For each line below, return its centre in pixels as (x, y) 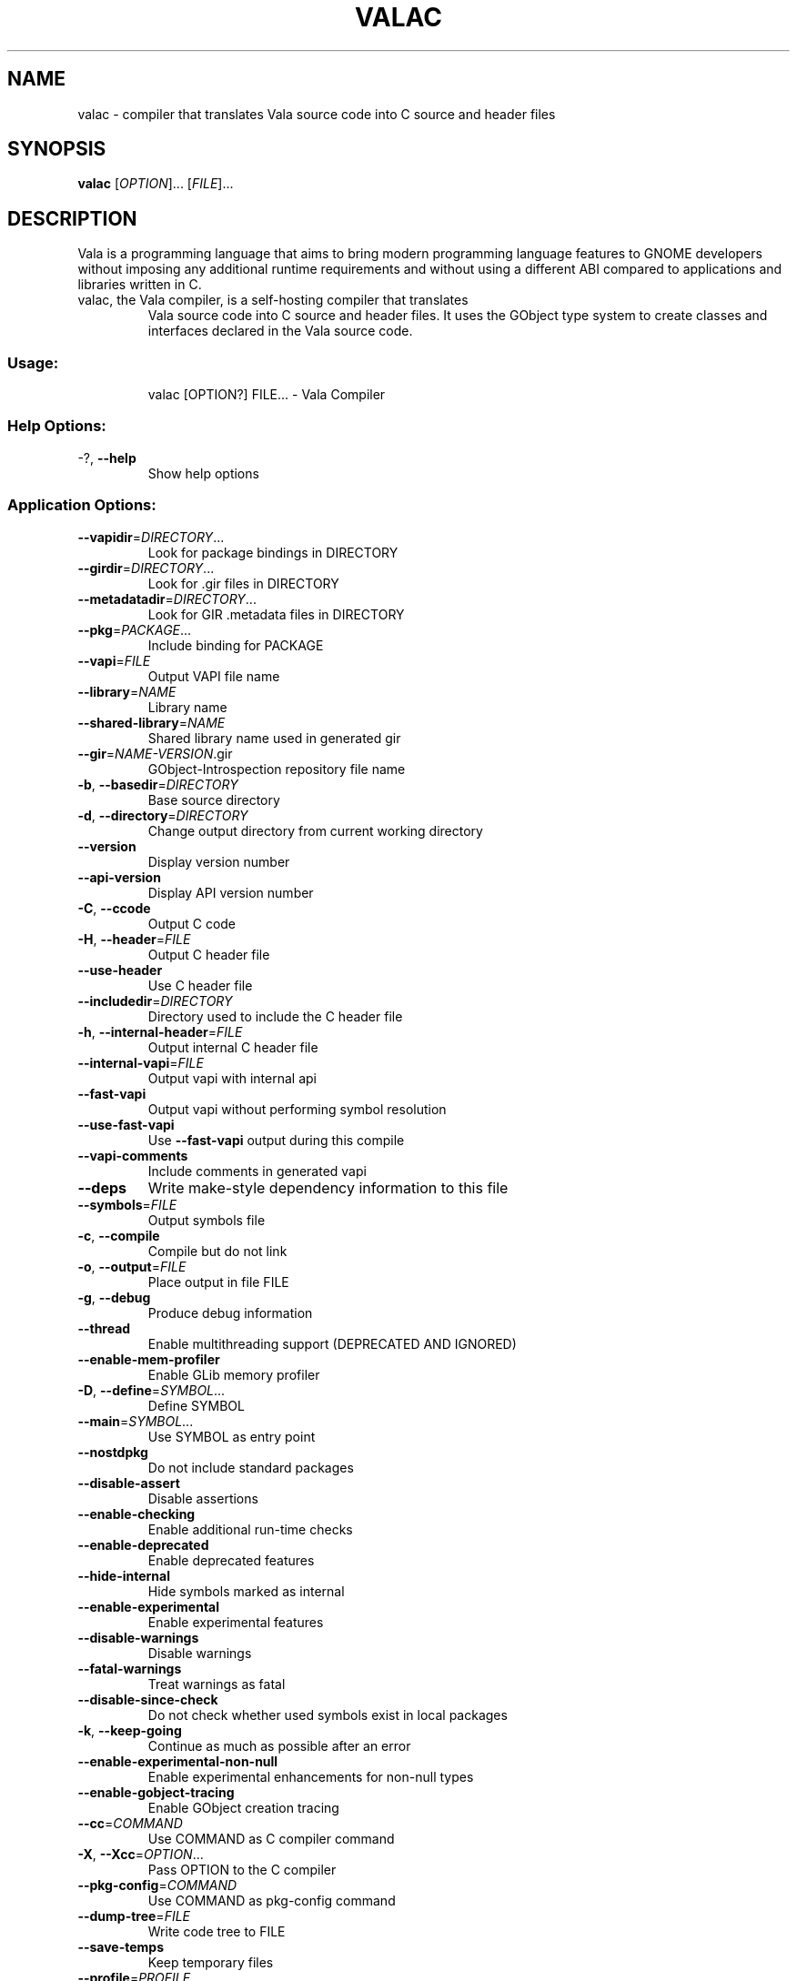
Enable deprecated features (231, 1560)
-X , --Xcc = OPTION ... (141, 1854)
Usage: (33, 362)
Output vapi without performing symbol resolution (297, 1109)
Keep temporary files (211, 1962)
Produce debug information (230, 1312)
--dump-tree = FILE (134, 1916)
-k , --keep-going (130, 1730)
